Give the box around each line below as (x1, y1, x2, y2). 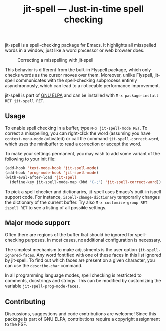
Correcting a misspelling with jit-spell (17, 57, 94, 63)
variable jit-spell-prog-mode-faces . (5, 283, 80, 289)
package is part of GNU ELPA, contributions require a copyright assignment (5, 316, 160, 322)
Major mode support (5, 219, 70, 227)
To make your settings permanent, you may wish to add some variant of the (5, 151, 160, 156)
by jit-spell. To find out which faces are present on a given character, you (5, 257, 155, 263)
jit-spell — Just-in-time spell (23, 3, 144, 15)
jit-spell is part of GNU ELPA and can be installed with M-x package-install (5, 92, 159, 98)
